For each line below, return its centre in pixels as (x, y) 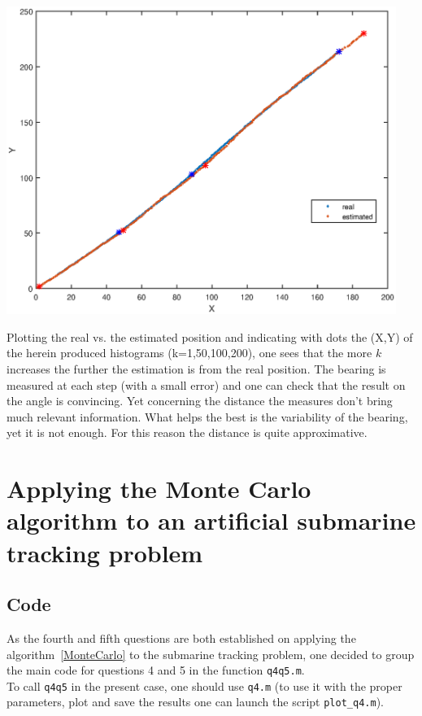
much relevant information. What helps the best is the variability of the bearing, (207, 416)
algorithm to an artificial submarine (211, 520)
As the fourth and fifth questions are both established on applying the (181, 637)
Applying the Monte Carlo (159, 489)
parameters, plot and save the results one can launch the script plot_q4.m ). (195, 702)
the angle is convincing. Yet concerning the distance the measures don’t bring (200, 401)
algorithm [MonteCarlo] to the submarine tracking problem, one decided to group (211, 654)
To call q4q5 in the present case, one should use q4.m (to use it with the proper (204, 685)
